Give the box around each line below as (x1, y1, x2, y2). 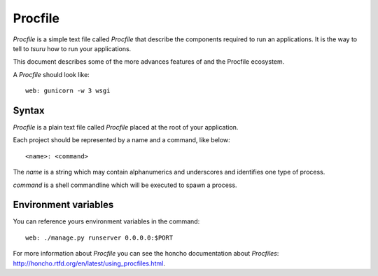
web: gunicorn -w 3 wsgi (25, 87, 111, 95)
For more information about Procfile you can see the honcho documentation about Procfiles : (13, 249, 279, 258)
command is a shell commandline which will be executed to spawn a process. (13, 181, 237, 189)
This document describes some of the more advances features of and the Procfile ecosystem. (13, 57, 285, 66)
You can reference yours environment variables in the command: (13, 217, 200, 226)
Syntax (13, 104, 45, 116)
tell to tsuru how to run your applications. (13, 44, 132, 53)
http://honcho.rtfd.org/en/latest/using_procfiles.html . (13, 259, 166, 268)
